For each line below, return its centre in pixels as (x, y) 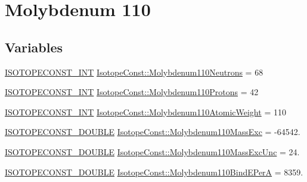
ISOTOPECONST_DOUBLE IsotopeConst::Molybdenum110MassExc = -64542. (153, 132)
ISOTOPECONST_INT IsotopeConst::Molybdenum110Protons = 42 (132, 92)
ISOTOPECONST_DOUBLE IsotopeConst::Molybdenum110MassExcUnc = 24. (152, 151)
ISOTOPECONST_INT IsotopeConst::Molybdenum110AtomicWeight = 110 (145, 112)
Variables (34, 47)
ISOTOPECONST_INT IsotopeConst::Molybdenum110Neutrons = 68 (134, 72)
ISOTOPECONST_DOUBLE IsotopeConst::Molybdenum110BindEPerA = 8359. (154, 172)
